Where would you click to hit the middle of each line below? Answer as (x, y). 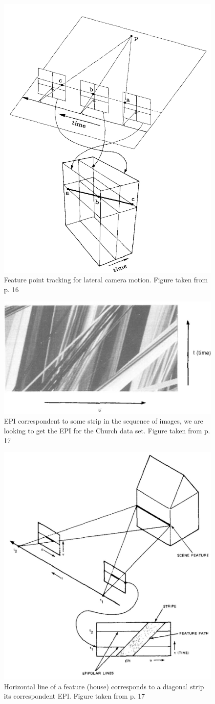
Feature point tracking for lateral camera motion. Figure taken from (106, 280)
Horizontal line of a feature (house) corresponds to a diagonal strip (104, 686)
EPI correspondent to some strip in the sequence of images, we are (104, 421)
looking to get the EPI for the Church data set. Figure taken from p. (107, 431)
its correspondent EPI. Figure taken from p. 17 (75, 696)
